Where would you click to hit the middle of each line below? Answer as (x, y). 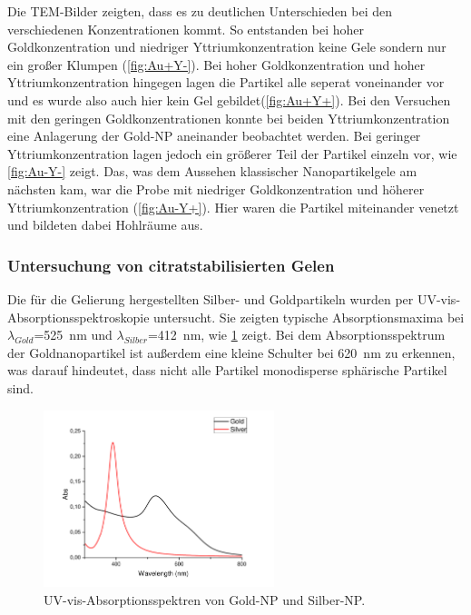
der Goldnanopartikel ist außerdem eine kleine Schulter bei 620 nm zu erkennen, (231, 352)
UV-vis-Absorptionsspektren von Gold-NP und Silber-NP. (205, 600)
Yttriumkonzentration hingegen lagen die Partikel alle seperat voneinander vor (226, 82)
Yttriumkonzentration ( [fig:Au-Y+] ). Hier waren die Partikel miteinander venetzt (233, 207)
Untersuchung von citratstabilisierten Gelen (171, 265)
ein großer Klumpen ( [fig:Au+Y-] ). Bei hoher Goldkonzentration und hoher (216, 64)
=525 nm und (73, 335)
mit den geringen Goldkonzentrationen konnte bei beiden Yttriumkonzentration (229, 118)
